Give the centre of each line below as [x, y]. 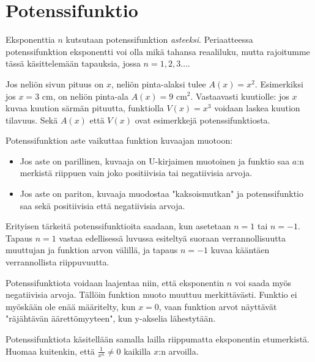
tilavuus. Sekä [32, 120]
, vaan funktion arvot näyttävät [218, 306]
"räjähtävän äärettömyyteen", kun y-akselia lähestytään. [111, 318]
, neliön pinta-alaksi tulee [158, 83]
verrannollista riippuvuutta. [57, 262]
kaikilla [137, 351]
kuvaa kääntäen [240, 250]
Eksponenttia [30, 39]
